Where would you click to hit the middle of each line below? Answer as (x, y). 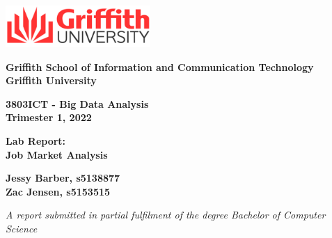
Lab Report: (36, 140)
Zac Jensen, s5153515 (58, 191)
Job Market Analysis (57, 154)
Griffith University (51, 80)
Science (22, 228)
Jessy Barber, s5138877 (63, 178)
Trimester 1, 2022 (49, 117)
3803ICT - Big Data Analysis (77, 103)
